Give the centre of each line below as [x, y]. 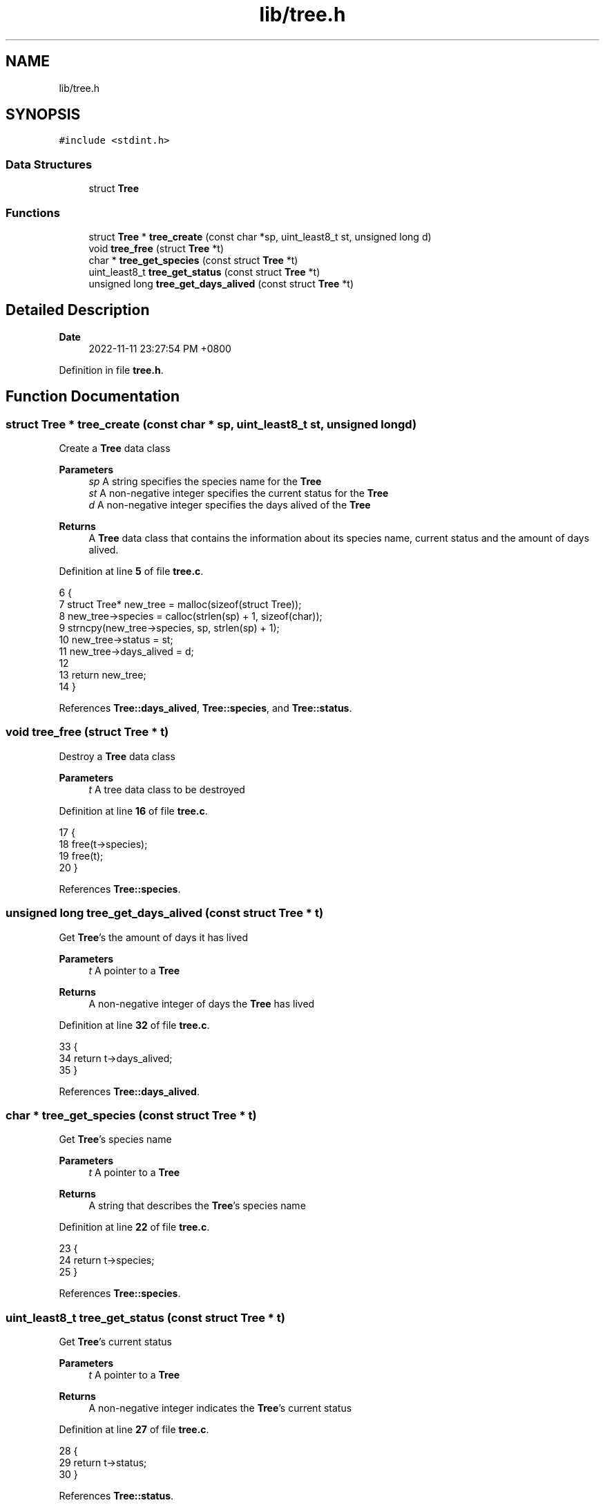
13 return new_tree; [103, 675]
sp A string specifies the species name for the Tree [205, 481]
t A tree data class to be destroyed [167, 789]
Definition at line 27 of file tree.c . [134, 1429]
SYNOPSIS [43, 115]
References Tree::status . [116, 1496]
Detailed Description [78, 310]
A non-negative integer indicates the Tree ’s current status [220, 1408]
